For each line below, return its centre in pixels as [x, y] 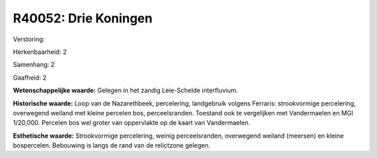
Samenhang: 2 [34, 65]
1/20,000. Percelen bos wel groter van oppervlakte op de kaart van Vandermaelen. [132, 123]
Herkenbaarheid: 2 [40, 52]
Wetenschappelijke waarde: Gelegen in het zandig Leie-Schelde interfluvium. [126, 90]
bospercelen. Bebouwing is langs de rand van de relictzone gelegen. [112, 145]
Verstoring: [29, 39]
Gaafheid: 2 [30, 78]
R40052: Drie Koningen [83, 18]
